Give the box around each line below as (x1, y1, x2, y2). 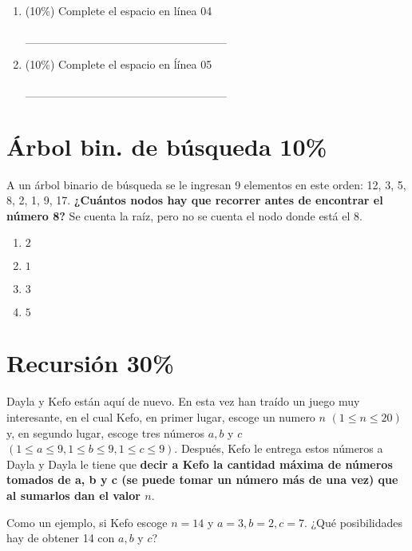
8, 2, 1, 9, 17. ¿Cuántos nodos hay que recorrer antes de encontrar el (6, 192, 383, 208)
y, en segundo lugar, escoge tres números (6, 424, 205, 441)
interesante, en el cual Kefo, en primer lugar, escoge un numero (6, 409, 315, 425)
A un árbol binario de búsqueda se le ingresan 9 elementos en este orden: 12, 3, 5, (6, 176, 406, 192)
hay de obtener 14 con (6, 529, 115, 546)
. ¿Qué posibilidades (303, 513, 402, 530)
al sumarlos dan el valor (6, 486, 141, 503)
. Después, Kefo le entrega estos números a (174, 440, 383, 457)
